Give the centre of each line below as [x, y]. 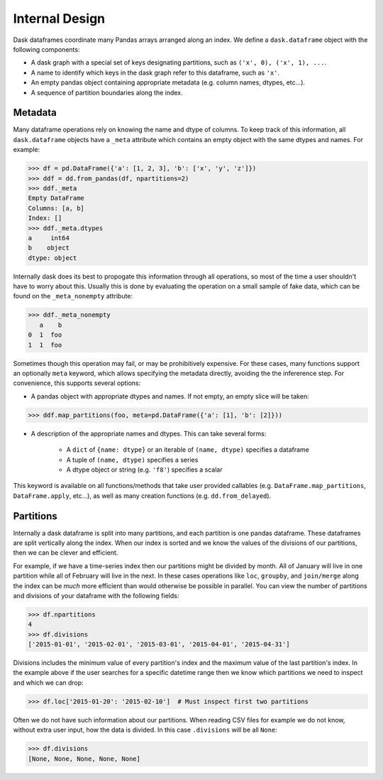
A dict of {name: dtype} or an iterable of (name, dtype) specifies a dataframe [188, 450]
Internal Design [59, 18]
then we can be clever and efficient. [66, 553]
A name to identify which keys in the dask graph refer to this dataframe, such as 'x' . [155, 72]
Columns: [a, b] [56, 208]
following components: [46, 49]
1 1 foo [45, 345]
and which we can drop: [49, 683]
